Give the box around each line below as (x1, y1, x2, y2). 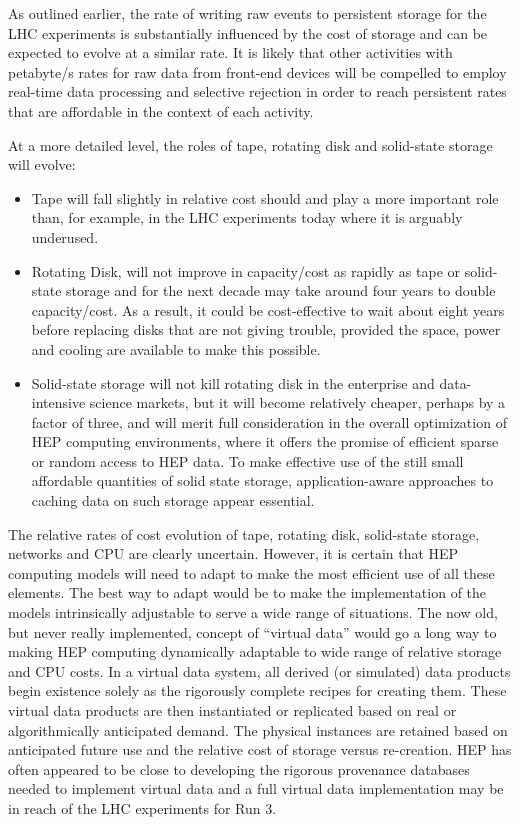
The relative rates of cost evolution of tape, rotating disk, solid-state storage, (8, 523, 480, 544)
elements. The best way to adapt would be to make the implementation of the (8, 582, 487, 603)
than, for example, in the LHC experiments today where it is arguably (31, 207, 463, 228)
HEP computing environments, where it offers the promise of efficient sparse (31, 431, 499, 452)
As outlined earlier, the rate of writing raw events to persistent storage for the (8, 3, 487, 23)
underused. (31, 226, 99, 247)
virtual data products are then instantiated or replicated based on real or (8, 700, 457, 720)
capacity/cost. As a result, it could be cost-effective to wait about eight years (31, 299, 505, 320)
